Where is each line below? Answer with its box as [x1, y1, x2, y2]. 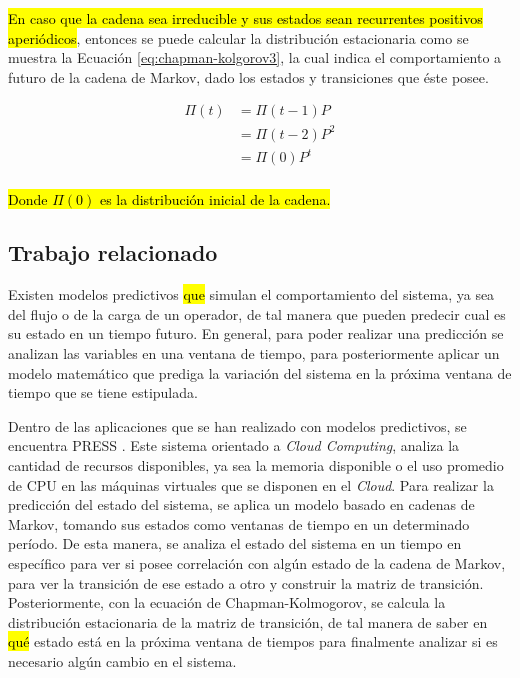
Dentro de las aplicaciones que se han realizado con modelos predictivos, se [8, 415, 467, 436]
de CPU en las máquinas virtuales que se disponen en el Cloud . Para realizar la [8, 474, 494, 495]
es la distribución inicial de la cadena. [99, 188, 331, 209]
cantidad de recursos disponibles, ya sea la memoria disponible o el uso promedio [8, 455, 504, 476]
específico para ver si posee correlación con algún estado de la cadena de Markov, [8, 553, 506, 574]
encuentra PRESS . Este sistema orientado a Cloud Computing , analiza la [8, 435, 460, 456]
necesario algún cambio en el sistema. [8, 650, 237, 671]
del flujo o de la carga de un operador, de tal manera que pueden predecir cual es [8, 303, 506, 324]
